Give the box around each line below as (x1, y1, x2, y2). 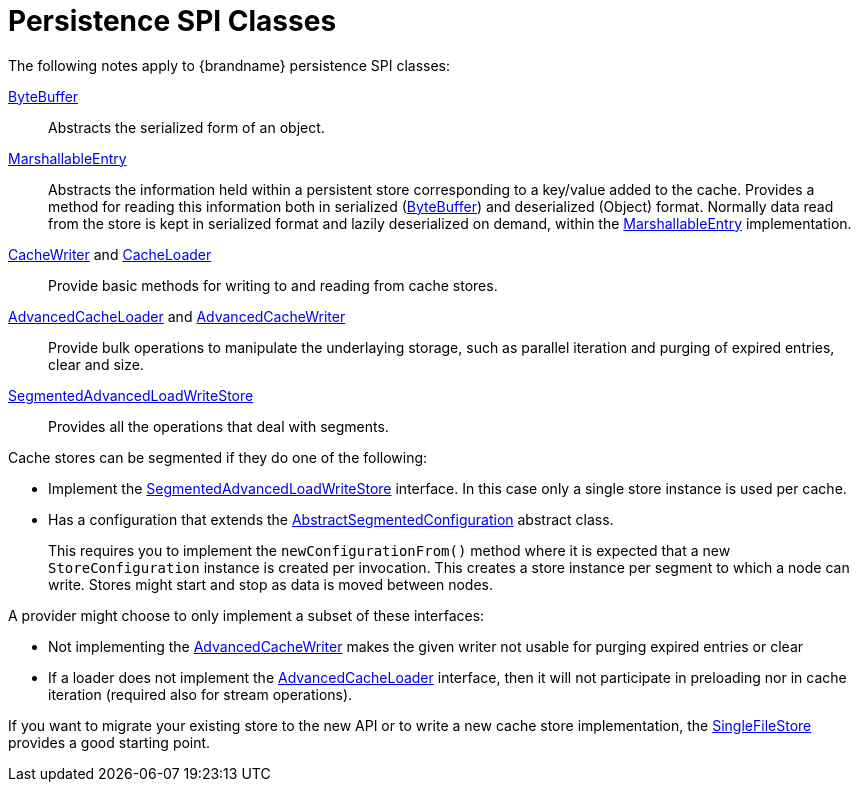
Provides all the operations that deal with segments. (48, 417, 389, 435)
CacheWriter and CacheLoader (8, 245, 212, 263)
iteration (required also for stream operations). (48, 685, 353, 703)
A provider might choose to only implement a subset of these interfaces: (8, 606, 485, 624)
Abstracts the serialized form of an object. (48, 118, 325, 136)
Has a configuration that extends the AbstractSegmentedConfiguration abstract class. (48, 510, 614, 528)
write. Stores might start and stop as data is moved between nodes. (48, 575, 494, 593)
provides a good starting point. (8, 733, 211, 751)
